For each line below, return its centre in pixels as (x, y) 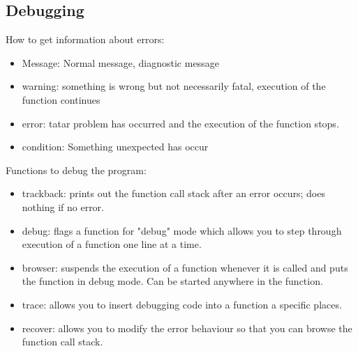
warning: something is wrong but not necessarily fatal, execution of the (174, 86)
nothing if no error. (63, 206)
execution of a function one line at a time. (112, 244)
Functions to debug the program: (76, 170)
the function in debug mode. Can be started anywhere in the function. (172, 281)
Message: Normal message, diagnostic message (120, 62)
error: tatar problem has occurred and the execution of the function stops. (180, 123)
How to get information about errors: (85, 39)
